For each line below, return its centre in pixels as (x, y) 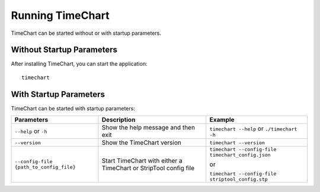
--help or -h (31, 131)
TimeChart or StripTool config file (148, 168)
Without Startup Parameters (64, 50)
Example (222, 120)
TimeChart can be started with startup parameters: (73, 108)
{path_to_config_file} (45, 167)
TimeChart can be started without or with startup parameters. (86, 33)
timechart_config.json (240, 155)
